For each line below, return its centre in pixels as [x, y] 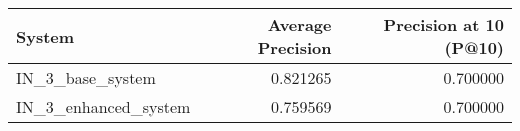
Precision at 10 [443, 24]
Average [299, 24]
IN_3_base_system [86, 77]
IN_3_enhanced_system [103, 106]
